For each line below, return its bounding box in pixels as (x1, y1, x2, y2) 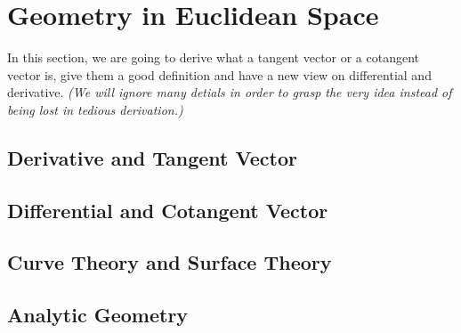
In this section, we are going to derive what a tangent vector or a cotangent (7, 48, 420, 67)
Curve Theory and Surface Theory (7, 248, 332, 276)
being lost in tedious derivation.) (7, 100, 183, 118)
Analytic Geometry (7, 301, 189, 329)
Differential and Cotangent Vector (7, 196, 328, 223)
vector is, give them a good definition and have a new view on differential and (7, 65, 432, 84)
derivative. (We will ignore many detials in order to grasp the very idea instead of (7, 83, 452, 102)
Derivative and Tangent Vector (7, 143, 297, 171)
